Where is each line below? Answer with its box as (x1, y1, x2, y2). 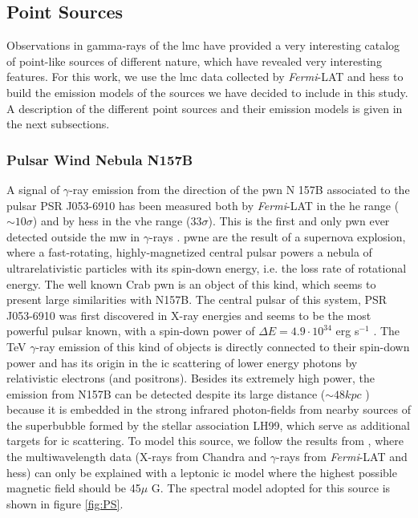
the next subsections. (6, 115, 110, 132)
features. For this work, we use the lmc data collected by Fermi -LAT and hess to (6, 68, 404, 85)
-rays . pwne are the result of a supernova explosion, (149, 228, 406, 245)
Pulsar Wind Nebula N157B (6, 149, 193, 169)
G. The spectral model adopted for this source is (151, 480, 391, 496)
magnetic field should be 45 (6, 480, 141, 496)
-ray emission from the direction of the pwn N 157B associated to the (69, 180, 410, 197)
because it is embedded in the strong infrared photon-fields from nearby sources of (6, 401, 411, 418)
